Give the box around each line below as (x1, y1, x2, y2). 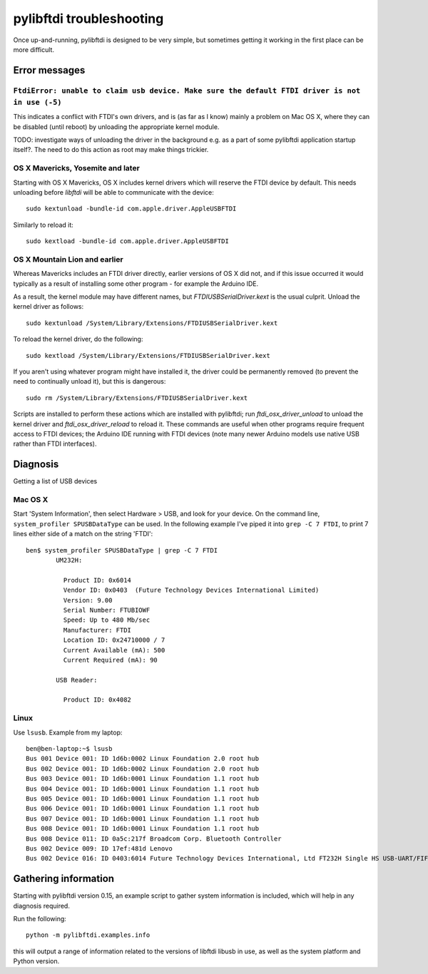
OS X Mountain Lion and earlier (13, 254, 124, 264)
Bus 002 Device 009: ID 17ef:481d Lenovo (26, 844, 173, 852)
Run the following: (13, 914, 67, 923)
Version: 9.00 (63, 596, 113, 604)
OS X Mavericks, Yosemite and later (13, 163, 141, 173)
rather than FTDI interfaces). (13, 439, 97, 448)
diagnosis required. (13, 901, 71, 910)
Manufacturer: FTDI (63, 626, 132, 634)
